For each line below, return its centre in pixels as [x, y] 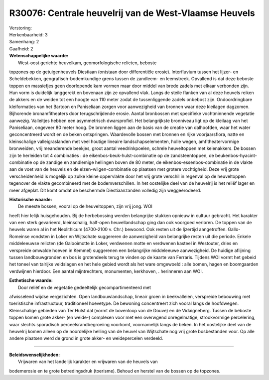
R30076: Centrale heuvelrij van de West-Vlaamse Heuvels [132, 13]
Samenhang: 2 [24, 42]
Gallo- [234, 230]
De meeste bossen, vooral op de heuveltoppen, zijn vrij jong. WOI [85, 206]
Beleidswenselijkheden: [35, 355]
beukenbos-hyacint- [236, 155]
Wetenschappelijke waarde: [39, 56]
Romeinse [19, 236]
